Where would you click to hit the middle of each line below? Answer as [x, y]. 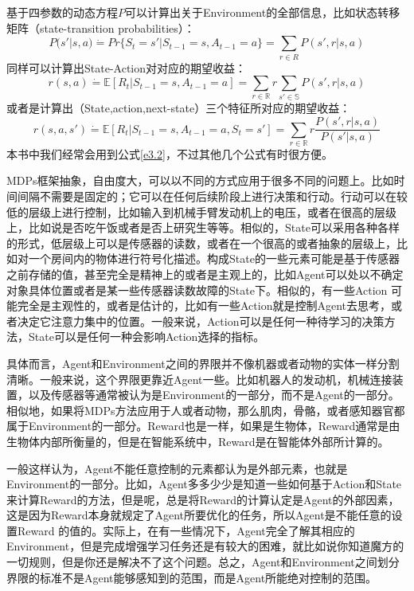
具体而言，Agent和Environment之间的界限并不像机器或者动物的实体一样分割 [203, 363]
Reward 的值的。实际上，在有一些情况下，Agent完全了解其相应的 [186, 530]
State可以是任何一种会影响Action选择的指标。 [146, 337]
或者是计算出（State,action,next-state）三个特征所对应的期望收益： [179, 108]
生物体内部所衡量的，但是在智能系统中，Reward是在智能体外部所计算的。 [198, 441]
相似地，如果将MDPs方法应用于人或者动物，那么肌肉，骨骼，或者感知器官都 [206, 410]
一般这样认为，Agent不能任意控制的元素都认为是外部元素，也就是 [177, 468]
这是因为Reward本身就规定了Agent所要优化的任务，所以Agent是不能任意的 [199, 515]
